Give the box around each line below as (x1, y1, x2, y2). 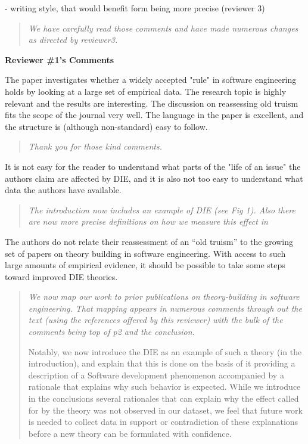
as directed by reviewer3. (28, 33, 118, 46)
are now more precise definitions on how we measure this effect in (28, 215, 268, 228)
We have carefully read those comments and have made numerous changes (28, 21, 298, 34)
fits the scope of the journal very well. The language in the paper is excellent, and (5, 108, 304, 121)
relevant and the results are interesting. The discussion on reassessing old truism (5, 97, 298, 109)
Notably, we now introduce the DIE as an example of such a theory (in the (28, 345, 302, 358)
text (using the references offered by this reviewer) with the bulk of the (28, 313, 283, 326)
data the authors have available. (5, 184, 122, 196)
